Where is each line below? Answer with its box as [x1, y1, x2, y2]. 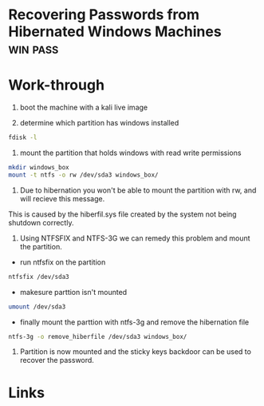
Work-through [8, 76, 105, 94]
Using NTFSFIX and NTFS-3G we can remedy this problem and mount [19, 233, 250, 243]
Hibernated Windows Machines [8, 22, 222, 41]
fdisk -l [8, 133, 37, 141]
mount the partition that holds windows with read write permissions [19, 148, 242, 157]
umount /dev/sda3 [8, 302, 66, 311]
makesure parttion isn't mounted [19, 287, 128, 297]
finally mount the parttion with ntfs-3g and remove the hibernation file [19, 317, 250, 327]
